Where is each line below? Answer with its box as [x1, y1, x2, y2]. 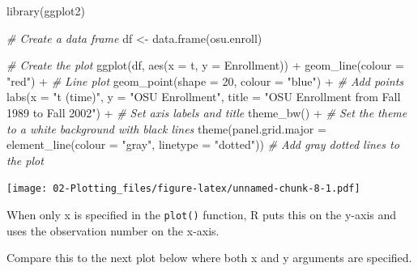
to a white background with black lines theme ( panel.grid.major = [6, 120, 326, 137]
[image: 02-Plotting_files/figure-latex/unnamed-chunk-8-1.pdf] [6, 183, 360, 195]
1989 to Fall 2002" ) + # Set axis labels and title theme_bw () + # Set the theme [6, 104, 407, 121]
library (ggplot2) [6, 2, 85, 19]
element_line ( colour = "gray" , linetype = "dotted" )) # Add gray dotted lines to [6, 136, 399, 153]
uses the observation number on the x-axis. [6, 222, 220, 239]
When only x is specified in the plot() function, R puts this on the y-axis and [6, 206, 397, 222]
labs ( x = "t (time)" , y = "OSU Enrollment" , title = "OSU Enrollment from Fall [6, 88, 401, 105]
